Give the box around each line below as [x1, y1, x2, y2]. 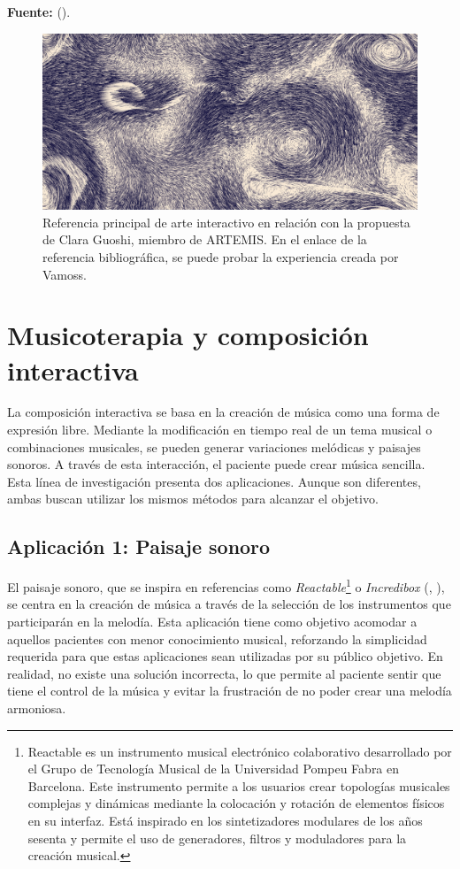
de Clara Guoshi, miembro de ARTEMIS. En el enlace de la [42, 230, 367, 249]
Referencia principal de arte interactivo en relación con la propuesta [42, 212, 410, 231]
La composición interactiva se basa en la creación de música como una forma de [7, 403, 440, 421]
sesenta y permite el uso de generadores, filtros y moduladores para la [27, 828, 407, 847]
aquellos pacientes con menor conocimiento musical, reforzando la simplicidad [7, 629, 427, 648]
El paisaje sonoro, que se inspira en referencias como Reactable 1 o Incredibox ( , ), [7, 575, 445, 596]
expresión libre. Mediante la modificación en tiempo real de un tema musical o [7, 420, 433, 439]
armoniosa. [7, 699, 66, 718]
